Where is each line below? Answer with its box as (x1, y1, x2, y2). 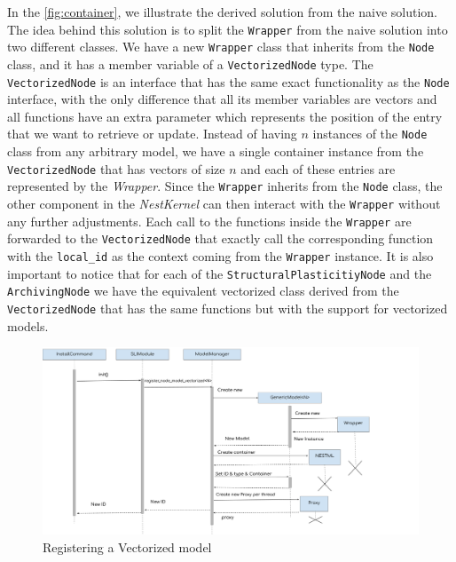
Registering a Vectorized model (43, 537, 212, 556)
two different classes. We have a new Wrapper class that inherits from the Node (7, 37, 435, 56)
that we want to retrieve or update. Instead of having (7, 124, 297, 143)
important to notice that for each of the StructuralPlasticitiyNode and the (7, 264, 432, 282)
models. (7, 316, 49, 335)
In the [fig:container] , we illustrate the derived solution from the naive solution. (7, 3, 437, 20)
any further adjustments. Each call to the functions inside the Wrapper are (7, 211, 412, 230)
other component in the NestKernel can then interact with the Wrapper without (7, 194, 441, 212)
